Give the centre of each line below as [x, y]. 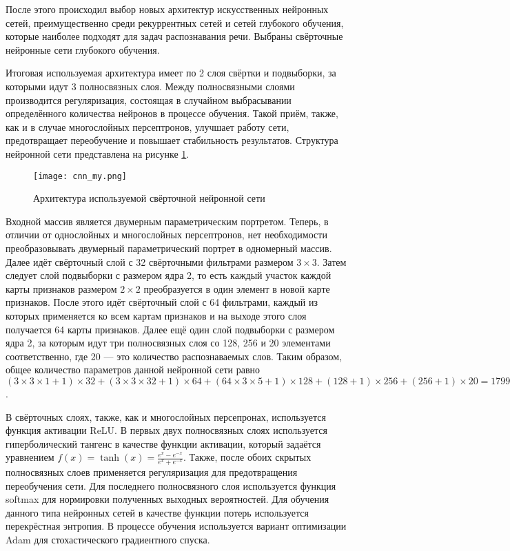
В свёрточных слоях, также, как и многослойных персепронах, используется [166, 416]
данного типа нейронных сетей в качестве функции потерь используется [157, 512]
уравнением [30, 457]
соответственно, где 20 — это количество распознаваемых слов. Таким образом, [174, 356]
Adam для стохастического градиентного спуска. [108, 540]
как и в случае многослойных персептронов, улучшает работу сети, [147, 126]
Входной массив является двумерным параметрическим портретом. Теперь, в [167, 221]
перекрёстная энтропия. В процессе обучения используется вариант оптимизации [176, 526]
